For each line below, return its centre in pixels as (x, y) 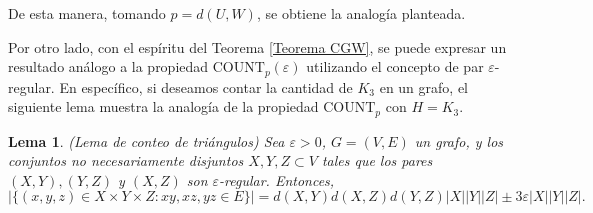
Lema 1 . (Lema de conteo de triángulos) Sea (146, 140)
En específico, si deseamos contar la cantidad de (206, 86)
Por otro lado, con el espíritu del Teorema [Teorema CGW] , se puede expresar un (257, 46)
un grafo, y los (459, 140)
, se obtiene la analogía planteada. (361, 13)
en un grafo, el (424, 86)
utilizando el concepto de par (395, 66)
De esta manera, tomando (87, 13)
